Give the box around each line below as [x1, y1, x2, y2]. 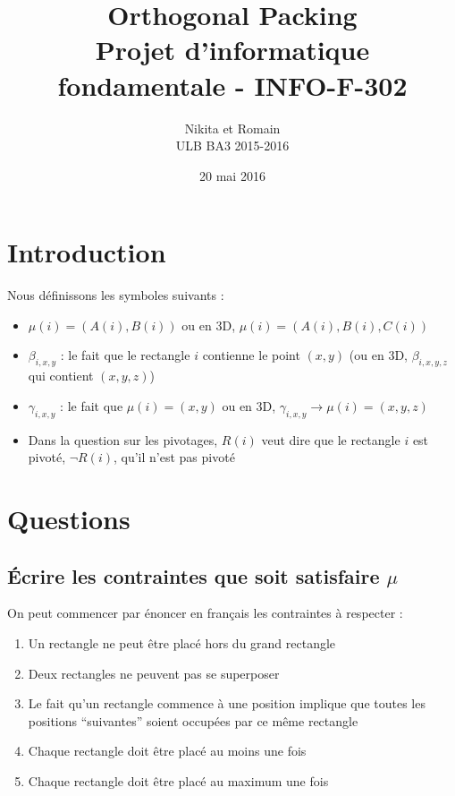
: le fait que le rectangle [60, 346, 190, 364]
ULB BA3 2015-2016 [175, 136, 290, 155]
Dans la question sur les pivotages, [28, 430, 218, 449]
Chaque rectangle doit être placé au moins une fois [28, 741, 307, 760]
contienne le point [202, 346, 300, 364]
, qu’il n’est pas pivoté [114, 448, 235, 466]
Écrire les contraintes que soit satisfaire [7, 561, 380, 589]
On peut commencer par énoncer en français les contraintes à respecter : [7, 603, 403, 622]
